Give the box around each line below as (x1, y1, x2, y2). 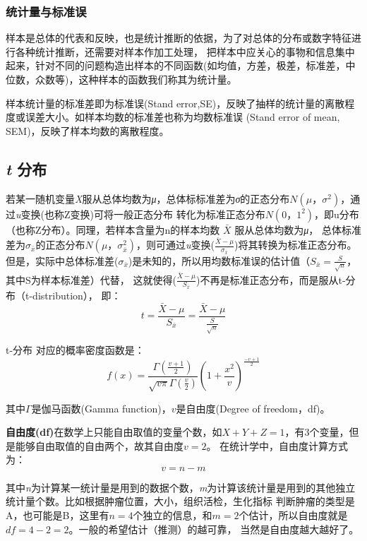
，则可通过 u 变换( (136, 237, 215, 252)
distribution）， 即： (32, 288, 121, 302)
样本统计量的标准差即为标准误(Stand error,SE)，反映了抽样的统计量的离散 (6, 95, 345, 110)
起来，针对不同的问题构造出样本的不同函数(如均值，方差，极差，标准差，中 (6, 58, 356, 73)
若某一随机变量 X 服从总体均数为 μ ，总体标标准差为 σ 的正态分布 (6, 191, 290, 206)
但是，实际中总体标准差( (6, 253, 119, 268)
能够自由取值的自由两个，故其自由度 (15, 438, 183, 453)
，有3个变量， (284, 424, 349, 439)
